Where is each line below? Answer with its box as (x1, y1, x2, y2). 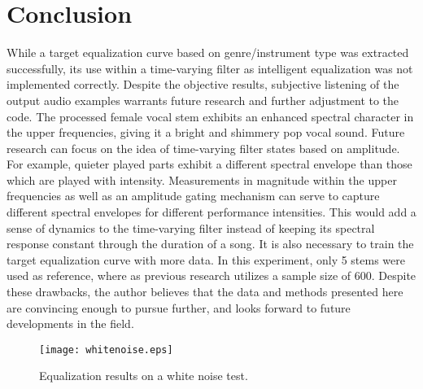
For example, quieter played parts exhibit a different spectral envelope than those (7, 155, 412, 173)
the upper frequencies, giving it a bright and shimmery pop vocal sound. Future (7, 124, 405, 141)
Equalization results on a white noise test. (39, 367, 248, 384)
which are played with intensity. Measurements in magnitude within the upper (7, 171, 397, 188)
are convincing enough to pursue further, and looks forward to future (7, 299, 351, 316)
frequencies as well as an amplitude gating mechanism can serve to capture (7, 187, 380, 204)
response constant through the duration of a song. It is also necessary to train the (7, 235, 414, 252)
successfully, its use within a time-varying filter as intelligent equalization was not (7, 59, 413, 76)
